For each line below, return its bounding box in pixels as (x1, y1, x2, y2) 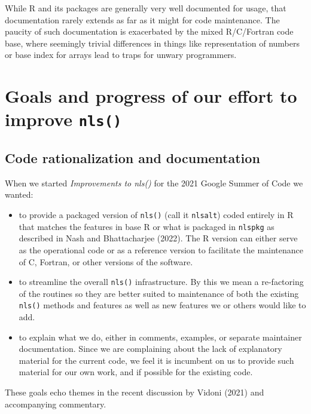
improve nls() (5, 107, 122, 131)
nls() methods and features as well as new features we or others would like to (19, 299, 306, 311)
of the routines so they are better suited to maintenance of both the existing (19, 287, 299, 299)
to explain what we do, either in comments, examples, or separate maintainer (19, 330, 302, 343)
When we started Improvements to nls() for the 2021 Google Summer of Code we (5, 176, 303, 189)
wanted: (5, 188, 33, 201)
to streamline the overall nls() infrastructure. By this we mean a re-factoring (19, 275, 304, 288)
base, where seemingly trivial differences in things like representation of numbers (5, 36, 300, 49)
